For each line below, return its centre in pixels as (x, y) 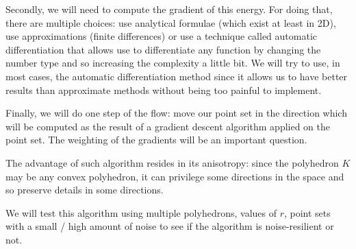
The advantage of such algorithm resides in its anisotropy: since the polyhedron (172, 162)
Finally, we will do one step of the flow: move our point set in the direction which (176, 113)
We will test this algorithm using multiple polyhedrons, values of (141, 212)
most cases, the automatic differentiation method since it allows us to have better (177, 76)
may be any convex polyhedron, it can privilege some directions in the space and (175, 176)
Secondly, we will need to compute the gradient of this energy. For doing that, (169, 9)
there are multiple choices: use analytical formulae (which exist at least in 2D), (171, 22)
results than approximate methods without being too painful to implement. (164, 90)
